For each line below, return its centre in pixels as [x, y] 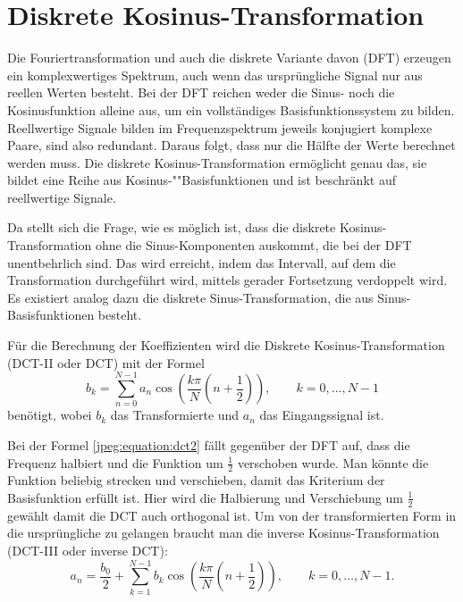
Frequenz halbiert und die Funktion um [115, 462]
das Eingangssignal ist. [322, 415]
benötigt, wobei [50, 415]
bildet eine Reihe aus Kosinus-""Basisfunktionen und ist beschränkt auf [202, 180]
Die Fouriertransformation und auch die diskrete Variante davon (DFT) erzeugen [229, 58]
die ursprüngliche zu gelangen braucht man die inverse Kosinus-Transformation [223, 533]
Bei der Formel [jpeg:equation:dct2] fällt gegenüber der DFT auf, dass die [209, 444]
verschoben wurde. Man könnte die [333, 462]
